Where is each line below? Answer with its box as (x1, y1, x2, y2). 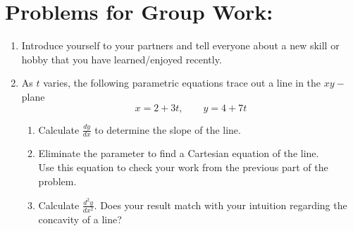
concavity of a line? (38, 212, 122, 227)
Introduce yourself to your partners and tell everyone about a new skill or (21, 38, 340, 53)
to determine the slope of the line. (94, 122, 241, 137)
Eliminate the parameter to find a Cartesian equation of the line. (38, 146, 319, 161)
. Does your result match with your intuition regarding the (94, 197, 347, 212)
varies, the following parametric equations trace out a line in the (43, 75, 321, 90)
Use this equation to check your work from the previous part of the (38, 159, 328, 174)
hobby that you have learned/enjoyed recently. (21, 51, 222, 66)
